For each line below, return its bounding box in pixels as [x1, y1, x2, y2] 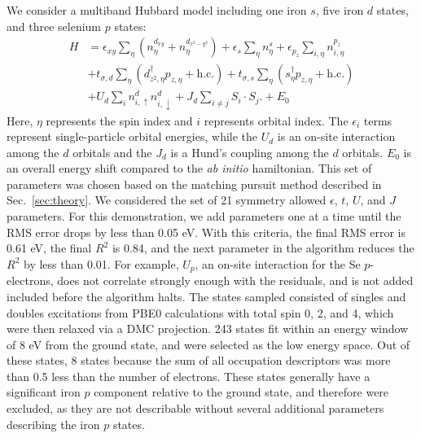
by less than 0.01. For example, [23, 255, 179, 272]
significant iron [7, 383, 81, 401]
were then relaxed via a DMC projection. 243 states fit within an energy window [7, 320, 409, 337]
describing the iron [7, 415, 100, 432]
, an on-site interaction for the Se [195, 255, 361, 272]
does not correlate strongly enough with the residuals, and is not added [57, 272, 414, 289]
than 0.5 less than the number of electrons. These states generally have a [7, 367, 371, 384]
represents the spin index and [46, 112, 193, 129]
